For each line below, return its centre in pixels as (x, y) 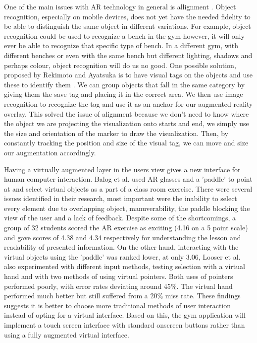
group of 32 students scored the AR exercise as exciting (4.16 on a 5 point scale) (126, 228)
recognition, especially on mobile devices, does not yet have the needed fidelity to (127, 16)
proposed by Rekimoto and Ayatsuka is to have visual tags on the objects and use (128, 75)
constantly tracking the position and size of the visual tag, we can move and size (126, 143)
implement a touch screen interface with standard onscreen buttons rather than (125, 325)
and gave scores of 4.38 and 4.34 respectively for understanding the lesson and (123, 237)
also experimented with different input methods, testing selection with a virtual (125, 266)
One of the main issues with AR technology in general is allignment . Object (120, 6)
